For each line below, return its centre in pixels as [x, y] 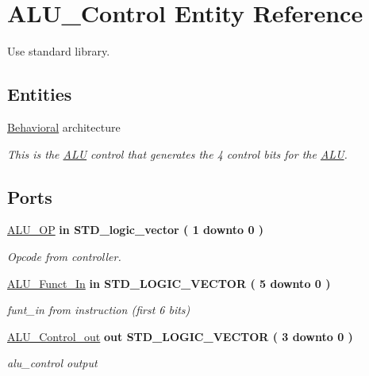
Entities [40, 94]
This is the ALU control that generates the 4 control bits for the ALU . [177, 153]
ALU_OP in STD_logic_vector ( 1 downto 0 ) [136, 230]
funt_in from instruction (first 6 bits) [99, 310]
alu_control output [52, 363]
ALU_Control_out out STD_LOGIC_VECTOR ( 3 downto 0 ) [180, 336]
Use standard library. [59, 51]
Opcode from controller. [64, 256]
